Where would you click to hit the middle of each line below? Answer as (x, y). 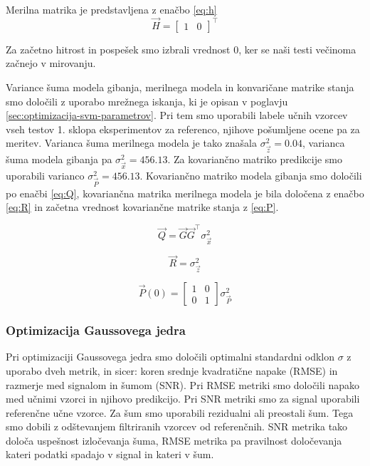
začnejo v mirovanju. (51, 63)
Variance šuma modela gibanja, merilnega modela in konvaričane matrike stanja (180, 87)
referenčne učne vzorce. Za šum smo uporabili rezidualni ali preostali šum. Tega (180, 412)
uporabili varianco (45, 175)
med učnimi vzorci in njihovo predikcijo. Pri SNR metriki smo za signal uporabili (183, 399)
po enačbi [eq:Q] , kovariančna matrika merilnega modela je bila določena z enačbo (185, 193)
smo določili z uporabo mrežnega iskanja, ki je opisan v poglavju (147, 101)
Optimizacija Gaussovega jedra (96, 330)
